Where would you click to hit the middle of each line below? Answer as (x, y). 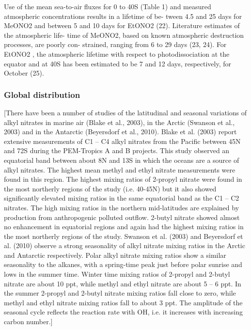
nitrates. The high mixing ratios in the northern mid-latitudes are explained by (122, 207)
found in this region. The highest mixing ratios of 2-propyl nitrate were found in (123, 179)
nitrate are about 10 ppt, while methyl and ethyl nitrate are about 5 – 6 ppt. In (123, 283)
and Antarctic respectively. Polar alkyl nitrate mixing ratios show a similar (115, 255)
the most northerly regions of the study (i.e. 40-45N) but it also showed (110, 188)
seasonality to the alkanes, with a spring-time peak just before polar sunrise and (123, 264)
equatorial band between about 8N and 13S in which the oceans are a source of (122, 160)
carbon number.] (28, 322)
